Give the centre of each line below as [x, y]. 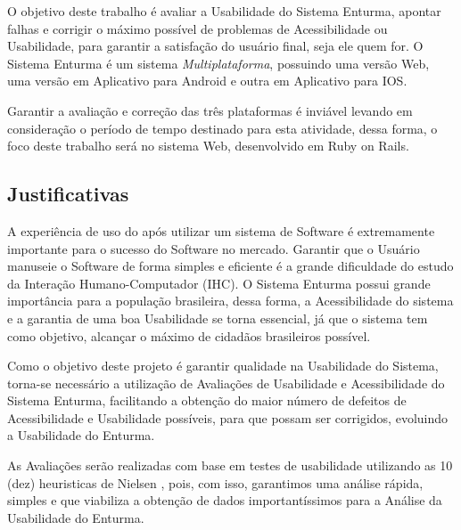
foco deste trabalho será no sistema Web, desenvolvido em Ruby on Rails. [208, 146]
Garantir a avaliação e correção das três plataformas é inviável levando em [210, 110]
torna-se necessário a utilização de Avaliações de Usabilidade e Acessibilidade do [226, 383]
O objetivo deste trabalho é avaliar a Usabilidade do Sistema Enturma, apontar [224, 11]
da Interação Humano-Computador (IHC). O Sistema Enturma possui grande [219, 283]
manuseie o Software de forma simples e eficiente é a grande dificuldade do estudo [230, 266]
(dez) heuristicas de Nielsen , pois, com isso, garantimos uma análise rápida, [215, 482]
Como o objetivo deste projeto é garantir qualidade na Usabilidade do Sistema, [223, 366]
